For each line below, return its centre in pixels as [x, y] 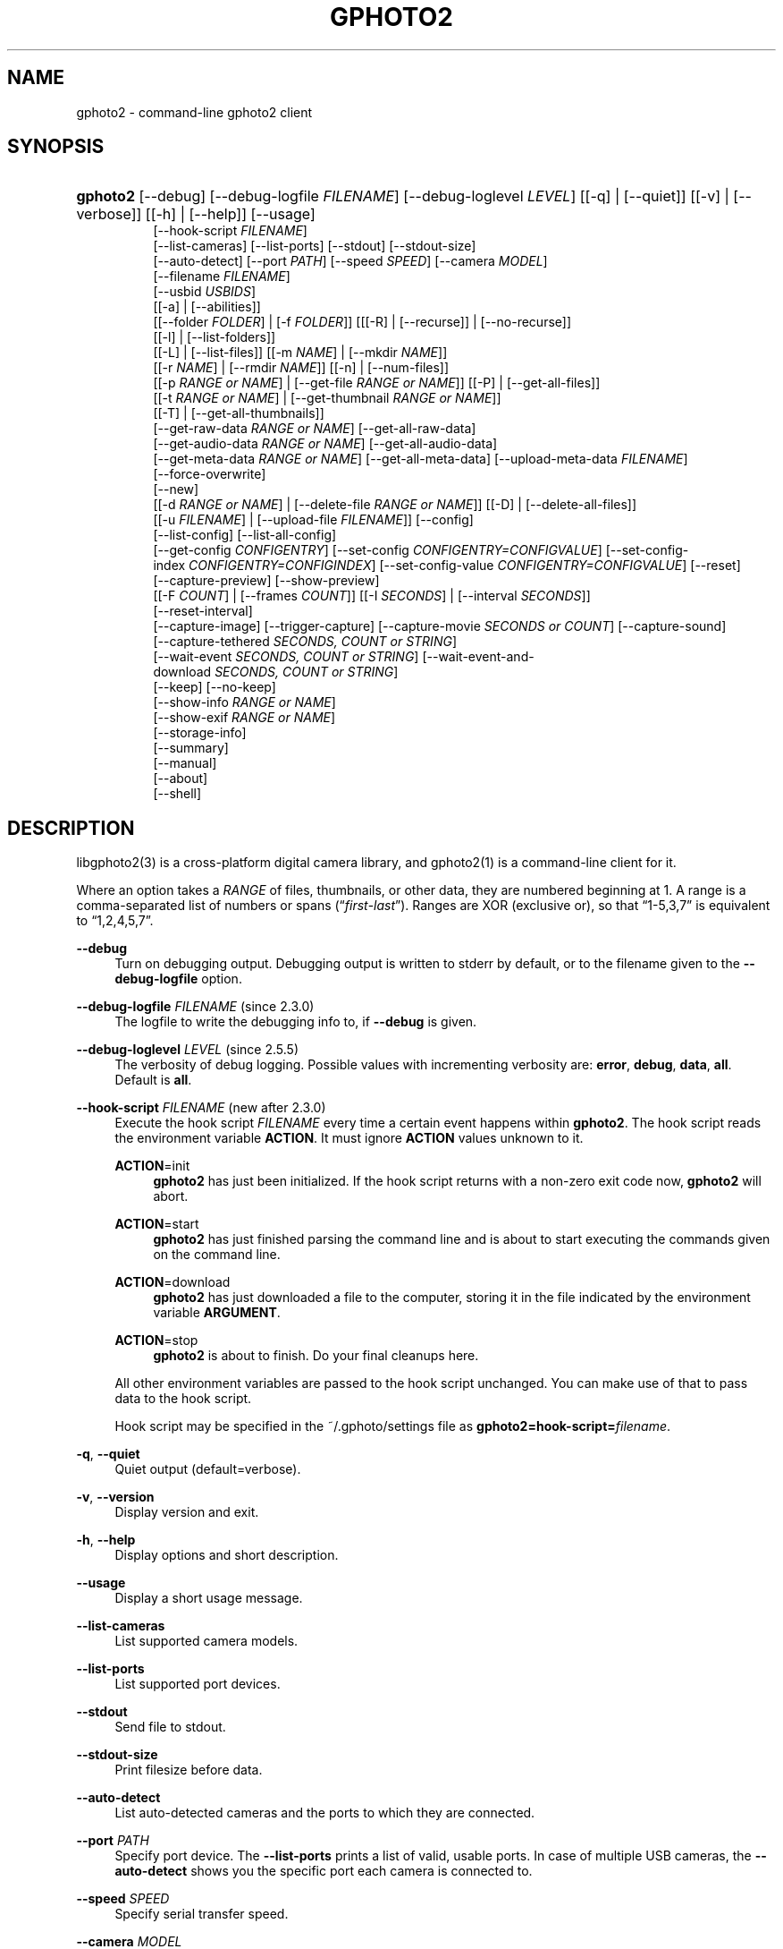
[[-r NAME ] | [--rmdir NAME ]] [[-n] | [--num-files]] [301, 368]
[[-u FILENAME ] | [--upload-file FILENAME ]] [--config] [313, 520]
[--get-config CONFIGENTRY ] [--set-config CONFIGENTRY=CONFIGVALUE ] [378, 550]
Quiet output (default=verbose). [208, 1469]
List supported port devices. [198, 1684]
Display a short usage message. [209, 1598]
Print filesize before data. [189, 1770]
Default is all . [153, 1080]
